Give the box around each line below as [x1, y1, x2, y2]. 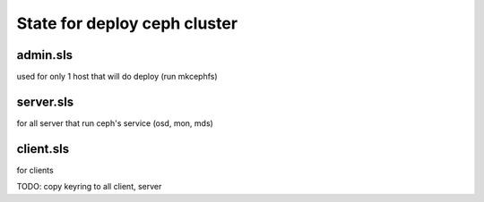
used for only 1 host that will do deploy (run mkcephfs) [16, 72, 219, 82]
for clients [16, 164, 54, 175]
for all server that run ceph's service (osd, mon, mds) [16, 117, 214, 129]
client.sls [16, 141, 70, 156]
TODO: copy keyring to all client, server [16, 181, 162, 192]
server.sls [16, 94, 74, 109]
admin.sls [16, 47, 73, 63]
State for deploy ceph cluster [16, 13, 238, 33]
